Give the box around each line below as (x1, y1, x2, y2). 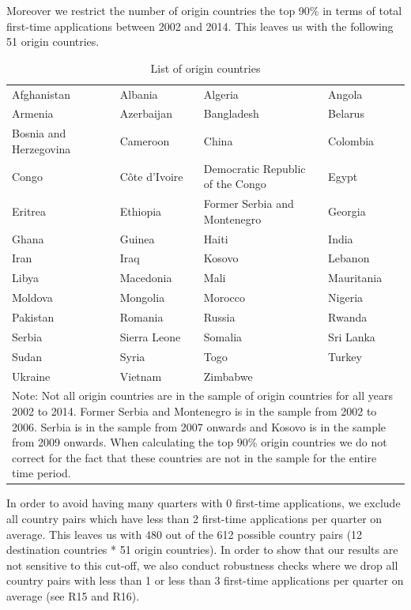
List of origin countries (150, 59, 261, 76)
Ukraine (12, 367, 51, 384)
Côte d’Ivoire (119, 168, 183, 184)
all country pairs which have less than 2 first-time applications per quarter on (6, 510, 383, 527)
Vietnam (119, 367, 162, 384)
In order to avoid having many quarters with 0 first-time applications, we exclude (6, 495, 401, 511)
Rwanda (328, 309, 368, 325)
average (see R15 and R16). (6, 588, 140, 604)
